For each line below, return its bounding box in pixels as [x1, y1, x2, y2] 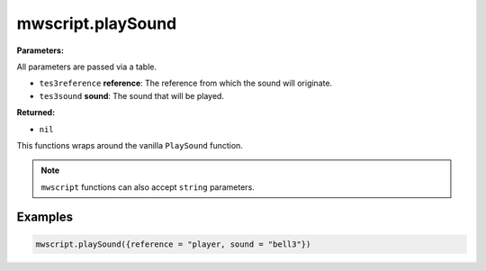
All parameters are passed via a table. [16, 61, 157, 72]
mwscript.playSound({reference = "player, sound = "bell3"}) [35, 239, 311, 249]
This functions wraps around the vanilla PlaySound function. [16, 140, 243, 150]
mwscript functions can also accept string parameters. [40, 181, 256, 193]
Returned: [16, 107, 56, 118]
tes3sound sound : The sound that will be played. [39, 90, 225, 101]
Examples [16, 210, 74, 225]
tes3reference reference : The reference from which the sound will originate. [39, 77, 333, 89]
